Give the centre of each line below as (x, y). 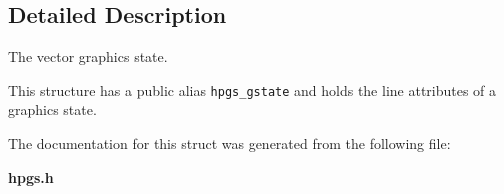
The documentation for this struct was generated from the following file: (229, 143)
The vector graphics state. (88, 56)
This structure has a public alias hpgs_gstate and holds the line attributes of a (252, 89)
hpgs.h (31, 176)
